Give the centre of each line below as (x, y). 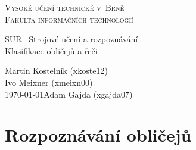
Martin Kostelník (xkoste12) (56, 71)
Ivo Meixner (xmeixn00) (49, 82)
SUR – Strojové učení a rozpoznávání (71, 39)
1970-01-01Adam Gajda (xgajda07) (69, 94)
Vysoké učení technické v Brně (65, 7)
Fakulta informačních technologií (69, 19)
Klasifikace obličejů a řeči (51, 50)
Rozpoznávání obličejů (98, 135)
